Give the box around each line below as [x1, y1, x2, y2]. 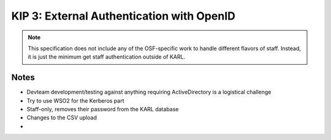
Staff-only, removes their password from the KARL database [26, 106, 179, 113]
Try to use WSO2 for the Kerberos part [26, 97, 125, 104]
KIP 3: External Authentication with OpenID [11, 9, 235, 23]
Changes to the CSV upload [26, 114, 97, 122]
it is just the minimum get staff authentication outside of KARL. [28, 53, 186, 61]
